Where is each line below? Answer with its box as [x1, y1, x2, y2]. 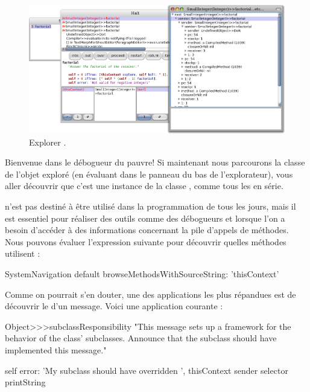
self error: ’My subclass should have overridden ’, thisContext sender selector [5, 364, 288, 376]
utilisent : [5, 247, 40, 260]
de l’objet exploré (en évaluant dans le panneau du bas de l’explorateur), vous [5, 167, 293, 180]
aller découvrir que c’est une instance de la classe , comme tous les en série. [5, 179, 283, 192]
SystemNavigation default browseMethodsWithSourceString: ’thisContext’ [5, 267, 279, 280]
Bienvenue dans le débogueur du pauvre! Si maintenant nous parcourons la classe [5, 156, 305, 169]
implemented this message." [5, 343, 107, 356]
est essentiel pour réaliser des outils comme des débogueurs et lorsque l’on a [5, 211, 285, 224]
